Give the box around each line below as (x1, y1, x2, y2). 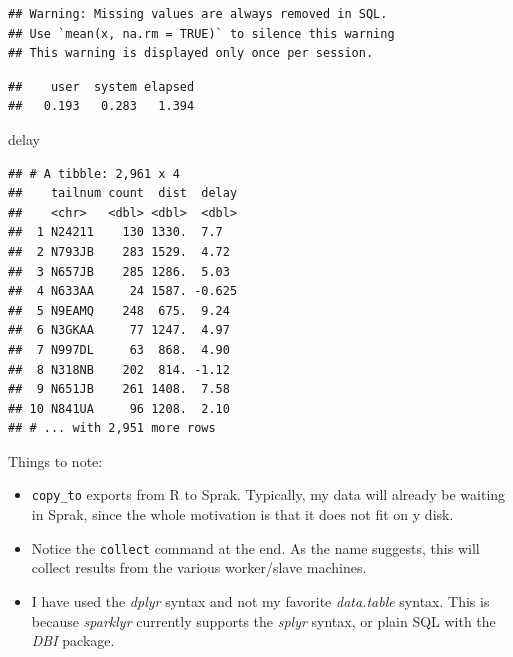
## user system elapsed (8, 79, 195, 94)
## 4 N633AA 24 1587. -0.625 (8, 284, 238, 299)
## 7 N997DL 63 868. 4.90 (8, 342, 230, 357)
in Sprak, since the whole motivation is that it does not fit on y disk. (31, 504, 454, 525)
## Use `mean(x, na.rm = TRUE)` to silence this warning (8, 26, 395, 41)
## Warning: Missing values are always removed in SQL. (8, 7, 388, 21)
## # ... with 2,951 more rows (8, 421, 216, 436)
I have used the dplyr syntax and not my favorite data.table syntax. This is (31, 590, 490, 611)
